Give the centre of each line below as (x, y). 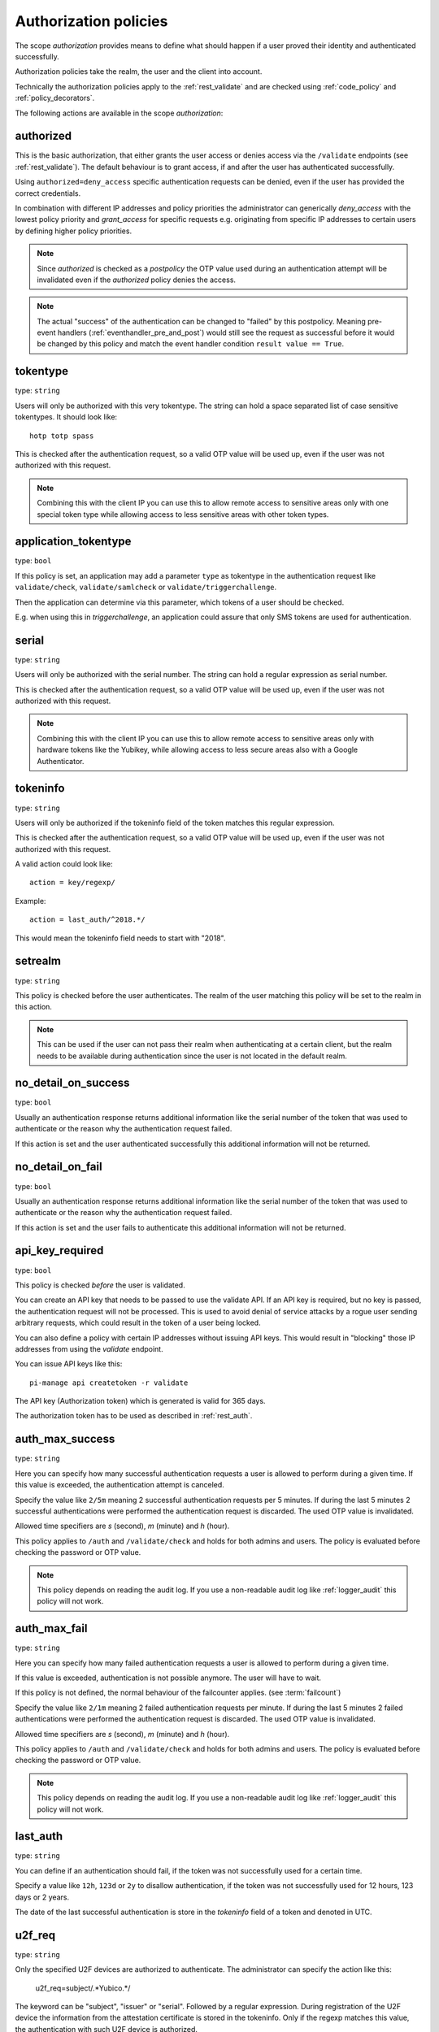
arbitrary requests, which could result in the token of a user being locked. (138, 1323)
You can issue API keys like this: (69, 1364)
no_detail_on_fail (59, 1167)
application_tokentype (73, 542)
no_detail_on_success (72, 1083)
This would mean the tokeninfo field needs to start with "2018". (120, 938)
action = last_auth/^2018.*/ (87, 920)
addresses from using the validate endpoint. (89, 1348)
